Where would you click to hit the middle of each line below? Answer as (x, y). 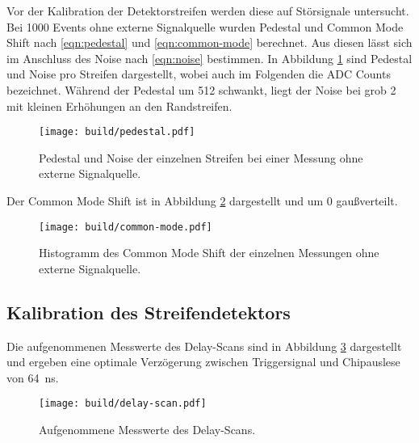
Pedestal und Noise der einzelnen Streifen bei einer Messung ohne (201, 157)
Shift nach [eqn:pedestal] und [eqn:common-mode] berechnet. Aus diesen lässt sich (209, 42)
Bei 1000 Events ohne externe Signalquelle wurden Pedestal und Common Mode (205, 26)
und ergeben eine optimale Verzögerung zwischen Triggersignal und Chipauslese (203, 362)
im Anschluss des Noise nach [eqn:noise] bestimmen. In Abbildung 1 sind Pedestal (209, 58)
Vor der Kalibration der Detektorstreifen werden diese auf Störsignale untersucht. (208, 11)
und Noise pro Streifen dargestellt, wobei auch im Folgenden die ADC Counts (199, 74)
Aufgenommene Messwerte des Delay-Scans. (147, 430)
